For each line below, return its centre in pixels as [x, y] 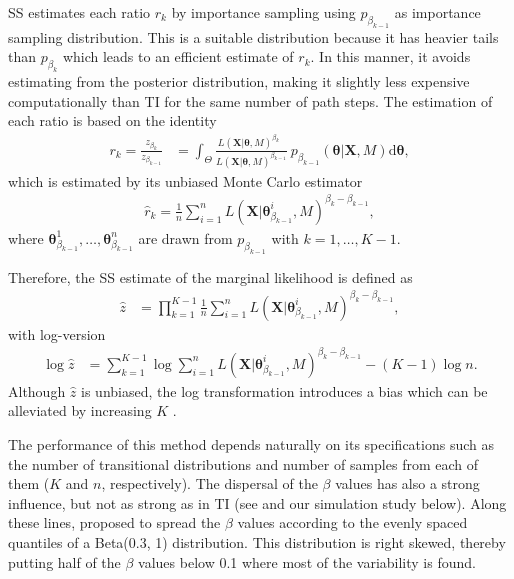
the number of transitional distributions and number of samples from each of [243, 463]
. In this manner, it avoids [390, 56]
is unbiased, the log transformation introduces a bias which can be [284, 390]
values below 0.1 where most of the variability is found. [307, 561]
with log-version [57, 333]
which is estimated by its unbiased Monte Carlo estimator [185, 180]
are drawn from [185, 237]
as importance [437, 12]
